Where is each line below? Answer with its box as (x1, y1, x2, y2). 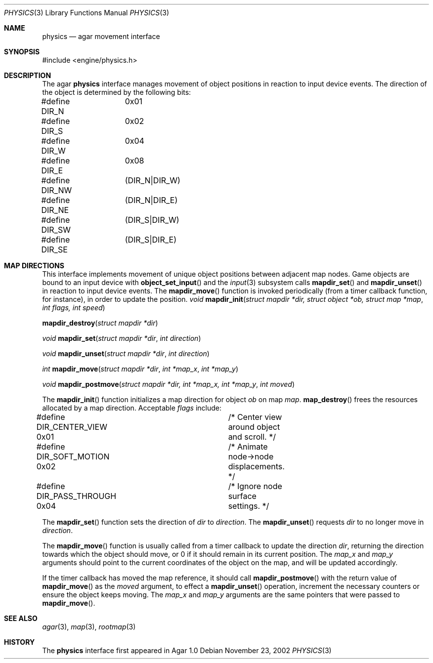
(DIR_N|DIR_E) (125, 195, 178, 205)
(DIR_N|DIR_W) (125, 175, 180, 185)
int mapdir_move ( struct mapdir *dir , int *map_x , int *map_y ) (42, 365, 239, 373)
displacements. (228, 461, 285, 471)
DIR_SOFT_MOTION (36, 452, 110, 461)
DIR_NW (41, 185, 72, 195)
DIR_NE (41, 205, 69, 215)
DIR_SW (41, 225, 71, 235)
